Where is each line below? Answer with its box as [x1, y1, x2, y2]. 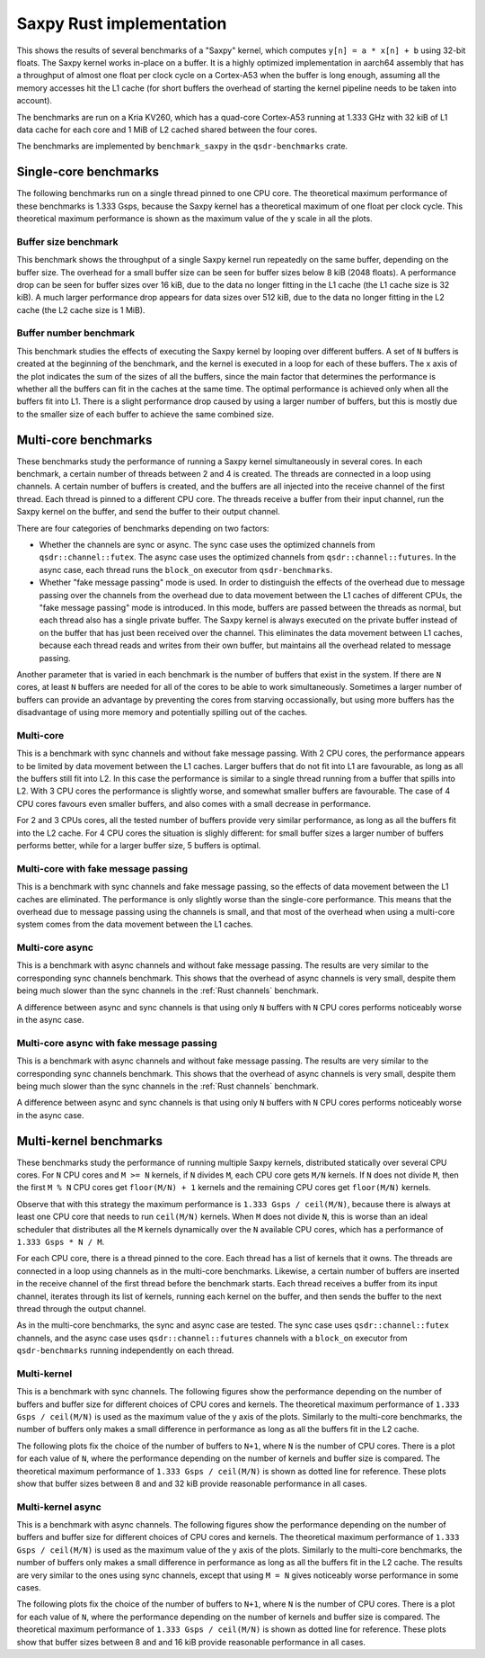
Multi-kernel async [16, 1501, 102, 1513]
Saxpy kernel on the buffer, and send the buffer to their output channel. [16, 506, 280, 517]
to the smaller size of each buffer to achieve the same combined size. [16, 408, 274, 419]
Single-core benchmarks [16, 165, 159, 180]
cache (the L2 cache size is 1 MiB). [16, 304, 145, 315]
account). [16, 95, 53, 106]
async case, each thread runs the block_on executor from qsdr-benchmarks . [39, 564, 333, 575]
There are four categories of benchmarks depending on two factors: [16, 523, 269, 533]
